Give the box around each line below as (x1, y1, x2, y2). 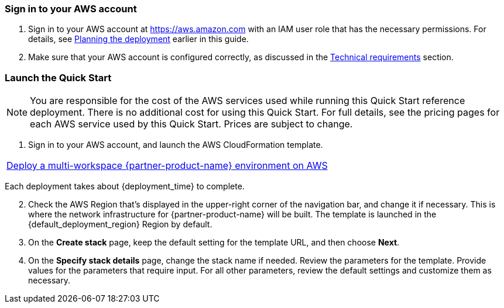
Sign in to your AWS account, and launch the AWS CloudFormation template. (28, 140, 323, 150)
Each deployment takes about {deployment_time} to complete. (5, 181, 245, 192)
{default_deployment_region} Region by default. (28, 219, 212, 230)
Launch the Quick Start (5, 71, 112, 84)
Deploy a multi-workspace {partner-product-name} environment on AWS (6, 160, 328, 172)
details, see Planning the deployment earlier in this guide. (28, 34, 249, 44)
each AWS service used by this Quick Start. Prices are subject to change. (30, 118, 353, 130)
